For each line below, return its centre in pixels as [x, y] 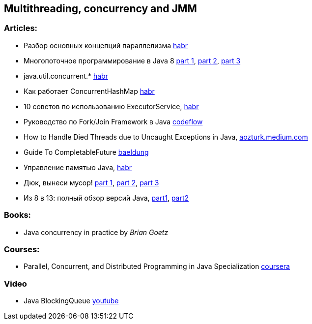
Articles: [21, 28]
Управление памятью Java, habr [78, 167]
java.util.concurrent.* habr [66, 76]
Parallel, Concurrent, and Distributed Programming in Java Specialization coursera [157, 266]
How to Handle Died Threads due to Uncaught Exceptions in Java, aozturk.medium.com [166, 137]
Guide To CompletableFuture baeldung [86, 152]
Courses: [22, 249]
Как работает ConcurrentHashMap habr [89, 91]
